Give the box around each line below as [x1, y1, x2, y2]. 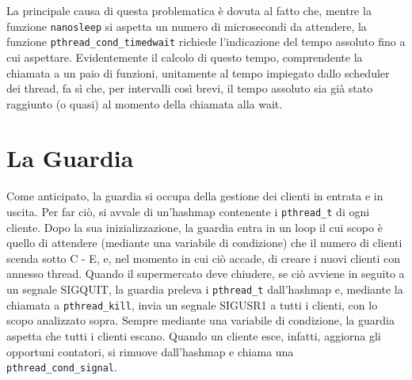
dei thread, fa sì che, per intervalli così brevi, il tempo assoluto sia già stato [6, 80, 373, 97]
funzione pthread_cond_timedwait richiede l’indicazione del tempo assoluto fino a [6, 33, 406, 50]
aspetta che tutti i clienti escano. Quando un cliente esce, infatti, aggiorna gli [6, 327, 381, 344]
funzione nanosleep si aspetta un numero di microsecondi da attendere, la [6, 17, 367, 34]
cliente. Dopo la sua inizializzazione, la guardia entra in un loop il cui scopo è [6, 218, 383, 235]
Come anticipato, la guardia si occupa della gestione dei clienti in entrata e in [6, 188, 383, 204]
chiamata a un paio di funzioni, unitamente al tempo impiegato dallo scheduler [6, 64, 390, 81]
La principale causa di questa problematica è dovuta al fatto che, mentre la [6, 2, 372, 18]
